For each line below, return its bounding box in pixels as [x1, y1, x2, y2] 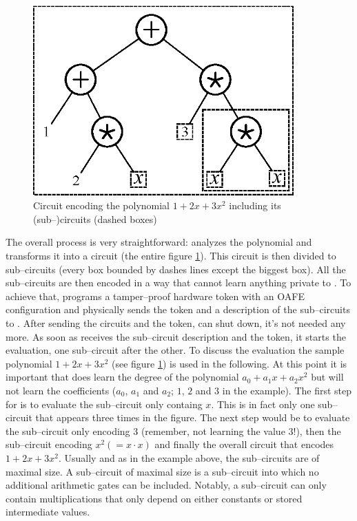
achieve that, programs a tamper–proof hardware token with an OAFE [6, 288, 305, 303]
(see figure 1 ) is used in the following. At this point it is [111, 356, 347, 370]
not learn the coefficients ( [6, 383, 116, 398]
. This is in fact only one [211, 396, 315, 411]
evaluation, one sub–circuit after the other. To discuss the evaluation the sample [6, 343, 345, 357]
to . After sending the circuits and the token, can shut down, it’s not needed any [6, 316, 346, 330]
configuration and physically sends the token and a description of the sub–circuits [6, 302, 350, 317]
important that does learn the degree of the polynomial [6, 370, 239, 384]
